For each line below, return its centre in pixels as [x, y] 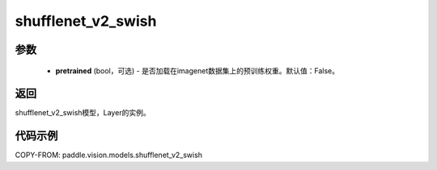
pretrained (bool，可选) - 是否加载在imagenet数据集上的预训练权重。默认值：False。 [197, 70]
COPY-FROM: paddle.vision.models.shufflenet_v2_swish [108, 155]
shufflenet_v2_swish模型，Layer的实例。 [83, 113]
